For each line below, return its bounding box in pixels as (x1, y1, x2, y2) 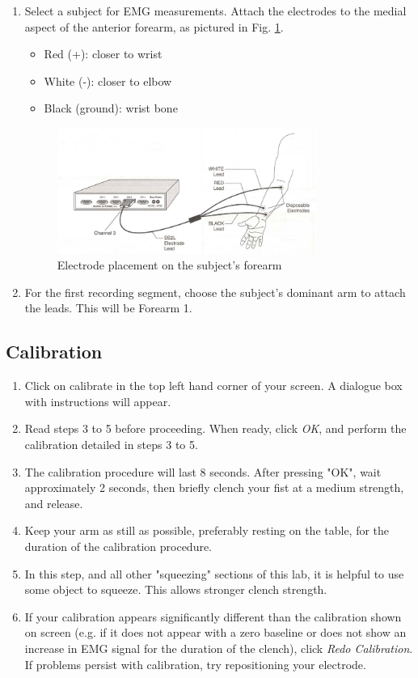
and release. (24, 494, 83, 511)
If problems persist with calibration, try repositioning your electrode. (24, 655, 366, 672)
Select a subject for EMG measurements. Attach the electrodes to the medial (24, 2, 407, 19)
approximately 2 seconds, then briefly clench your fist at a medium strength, (24, 479, 404, 496)
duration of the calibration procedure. (24, 538, 213, 555)
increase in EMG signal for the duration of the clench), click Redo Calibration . (24, 640, 413, 656)
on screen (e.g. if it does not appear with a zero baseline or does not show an (24, 624, 407, 641)
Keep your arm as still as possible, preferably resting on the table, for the (24, 522, 390, 539)
